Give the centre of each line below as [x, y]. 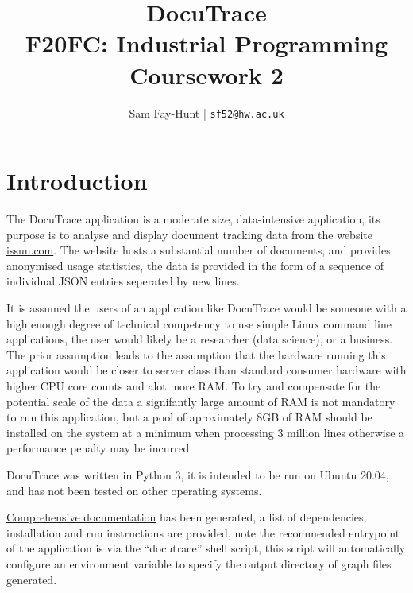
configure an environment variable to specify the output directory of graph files [199, 563]
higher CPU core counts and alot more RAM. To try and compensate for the [194, 386]
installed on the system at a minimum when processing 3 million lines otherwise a [206, 432]
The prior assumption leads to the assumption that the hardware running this [196, 354]
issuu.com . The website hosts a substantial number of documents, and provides [199, 250]
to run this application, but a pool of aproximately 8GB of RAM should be [189, 417]
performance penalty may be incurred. [100, 448]
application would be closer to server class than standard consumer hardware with [206, 370]
